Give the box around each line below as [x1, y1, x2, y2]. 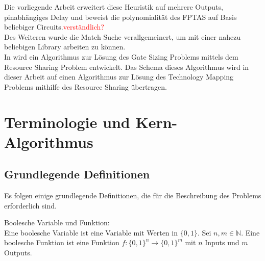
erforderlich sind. [4, 200, 57, 211]
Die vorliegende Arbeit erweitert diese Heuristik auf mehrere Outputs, [4, 2, 223, 12]
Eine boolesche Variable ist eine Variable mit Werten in [4, 227, 178, 238]
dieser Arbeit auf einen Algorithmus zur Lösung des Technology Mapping [4, 71, 234, 82]
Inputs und [205, 237, 239, 248]
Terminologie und [4, 111, 130, 132]
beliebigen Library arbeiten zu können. [4, 41, 126, 52]
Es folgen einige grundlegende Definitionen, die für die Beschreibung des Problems [4, 190, 261, 201]
